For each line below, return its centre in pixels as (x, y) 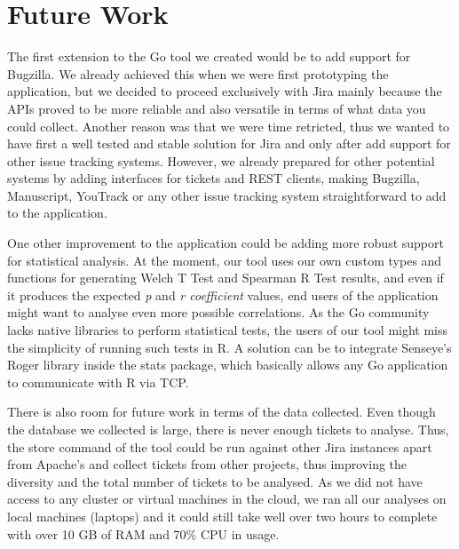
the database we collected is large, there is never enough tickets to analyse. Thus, (228, 429)
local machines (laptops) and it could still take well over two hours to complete (222, 516)
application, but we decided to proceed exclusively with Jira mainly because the (225, 91)
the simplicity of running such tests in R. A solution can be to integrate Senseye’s (229, 347)
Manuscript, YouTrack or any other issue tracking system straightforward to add (227, 195)
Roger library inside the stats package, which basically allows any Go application (228, 365)
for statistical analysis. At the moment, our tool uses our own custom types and (225, 260)
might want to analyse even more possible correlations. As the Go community (218, 312)
